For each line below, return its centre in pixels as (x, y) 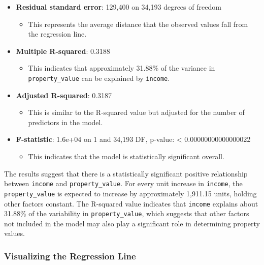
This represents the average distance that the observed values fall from (138, 24)
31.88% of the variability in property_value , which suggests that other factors (127, 213)
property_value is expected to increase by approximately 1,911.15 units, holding (130, 193)
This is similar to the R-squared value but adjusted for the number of (136, 112)
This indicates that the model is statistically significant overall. (126, 156)
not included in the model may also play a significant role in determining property (132, 223)
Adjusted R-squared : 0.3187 (64, 95)
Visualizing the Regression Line (70, 256)
